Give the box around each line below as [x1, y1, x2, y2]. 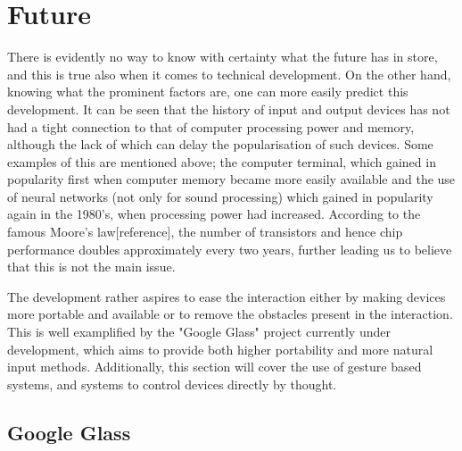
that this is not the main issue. [7, 257, 176, 276]
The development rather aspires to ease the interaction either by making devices [7, 287, 446, 305]
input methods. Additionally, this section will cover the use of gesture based [7, 357, 422, 376]
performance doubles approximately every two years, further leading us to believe [7, 239, 452, 258]
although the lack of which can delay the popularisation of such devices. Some [7, 135, 433, 154]
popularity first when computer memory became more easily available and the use [7, 170, 456, 188]
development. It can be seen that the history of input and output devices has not [7, 99, 450, 118]
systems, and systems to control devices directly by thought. [7, 374, 337, 393]
